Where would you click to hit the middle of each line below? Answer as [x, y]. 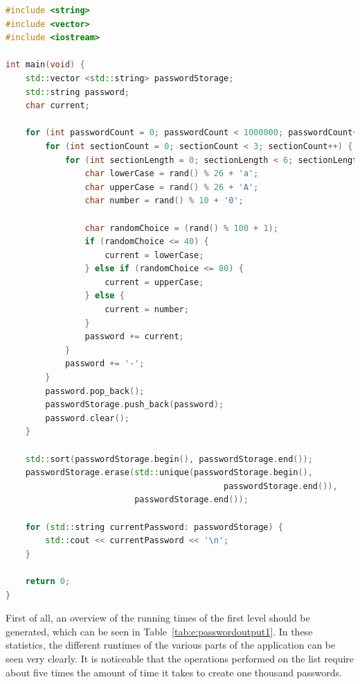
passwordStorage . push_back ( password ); [135, 405]
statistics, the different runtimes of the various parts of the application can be [171, 645]
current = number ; [147, 310]
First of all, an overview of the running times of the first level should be [158, 618]
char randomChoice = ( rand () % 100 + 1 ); [181, 228]
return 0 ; [48, 581]
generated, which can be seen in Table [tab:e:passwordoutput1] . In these [159, 631]
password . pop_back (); [95, 391]
